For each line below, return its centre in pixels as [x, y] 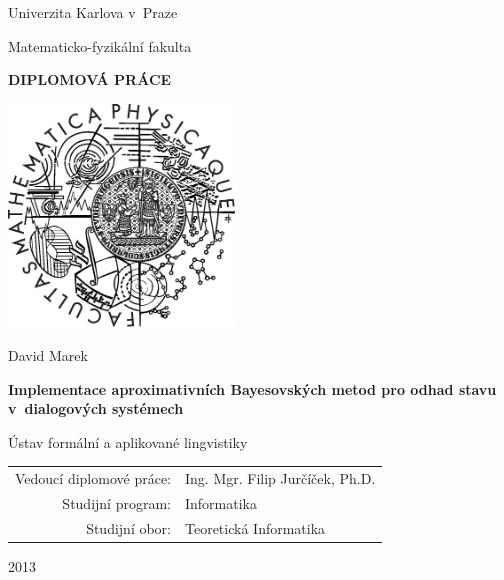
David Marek [48, 355]
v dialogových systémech [96, 408]
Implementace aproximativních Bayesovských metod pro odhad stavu [252, 388]
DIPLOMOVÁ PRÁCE [90, 79]
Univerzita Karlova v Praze [93, 12]
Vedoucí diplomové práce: [93, 478]
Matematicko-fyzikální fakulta [100, 45]
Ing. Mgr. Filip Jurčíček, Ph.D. [280, 478]
